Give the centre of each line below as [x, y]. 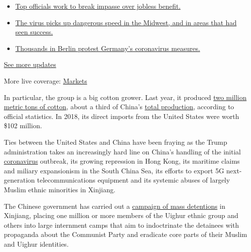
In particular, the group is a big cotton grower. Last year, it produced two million [125, 97]
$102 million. [23, 126]
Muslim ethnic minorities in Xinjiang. [60, 189]
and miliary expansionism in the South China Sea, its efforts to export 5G [114, 170]
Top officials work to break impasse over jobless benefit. [98, 6]
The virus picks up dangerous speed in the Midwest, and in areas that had [126, 22]
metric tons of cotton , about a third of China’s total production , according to [119, 107]
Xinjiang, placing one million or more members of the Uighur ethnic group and [121, 215]
